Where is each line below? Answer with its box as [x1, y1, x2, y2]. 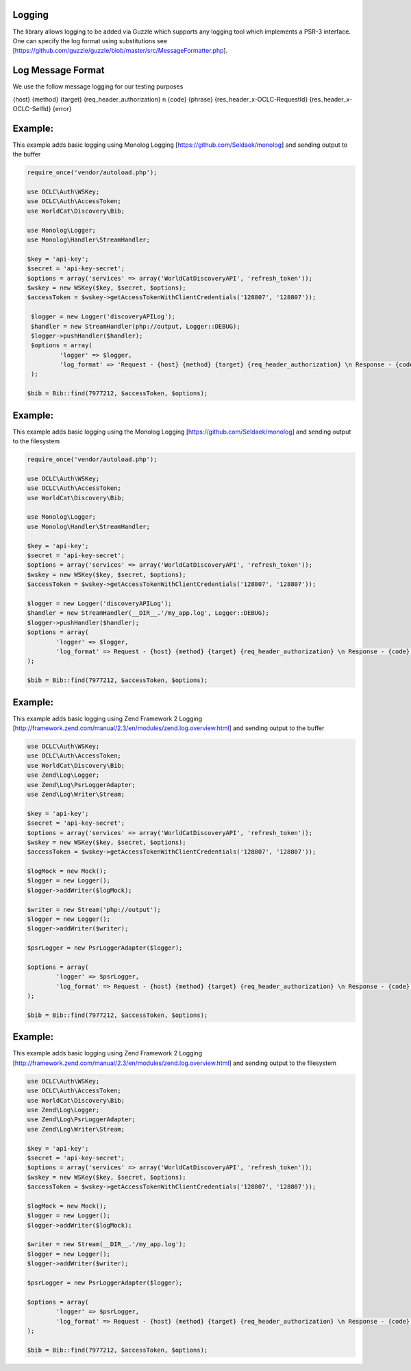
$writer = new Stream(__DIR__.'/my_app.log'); [27, 1241, 186, 1248]
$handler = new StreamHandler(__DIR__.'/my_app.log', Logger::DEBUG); [27, 609, 270, 617]
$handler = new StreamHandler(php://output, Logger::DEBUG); [31, 323, 240, 330]
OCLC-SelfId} [12, 104, 51, 113]
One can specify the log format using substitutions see [12, 36, 168, 45]
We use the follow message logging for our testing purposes [12, 82, 184, 91]
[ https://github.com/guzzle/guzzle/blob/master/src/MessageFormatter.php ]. [12, 47, 228, 55]
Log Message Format [12, 65, 105, 76]
